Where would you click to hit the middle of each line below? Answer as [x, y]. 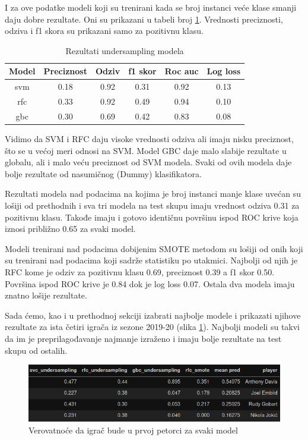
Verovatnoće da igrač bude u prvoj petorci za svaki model [133, 430]
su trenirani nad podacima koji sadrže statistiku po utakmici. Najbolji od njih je [151, 260]
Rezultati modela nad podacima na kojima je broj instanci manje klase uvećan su [153, 194]
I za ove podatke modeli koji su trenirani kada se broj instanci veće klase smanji [151, 7]
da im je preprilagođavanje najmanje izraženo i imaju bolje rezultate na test [143, 338]
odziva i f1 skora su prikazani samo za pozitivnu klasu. [104, 31]
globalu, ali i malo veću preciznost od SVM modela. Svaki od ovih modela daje [148, 162]
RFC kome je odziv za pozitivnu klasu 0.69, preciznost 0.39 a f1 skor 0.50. [140, 271]
